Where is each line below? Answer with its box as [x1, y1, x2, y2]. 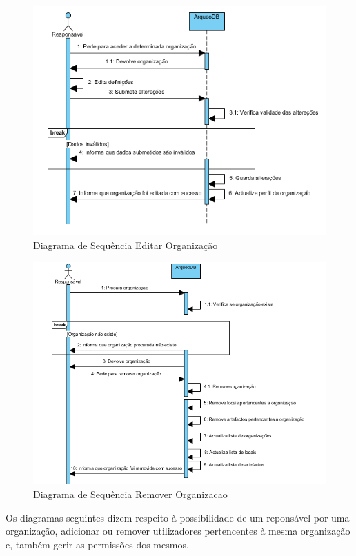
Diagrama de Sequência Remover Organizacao [33, 487, 228, 502]
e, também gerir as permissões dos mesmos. [6, 537, 189, 551]
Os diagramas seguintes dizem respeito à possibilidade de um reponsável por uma [6, 510, 350, 524]
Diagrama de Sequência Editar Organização [33, 237, 218, 252]
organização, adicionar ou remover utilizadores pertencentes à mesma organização [6, 524, 350, 538]
